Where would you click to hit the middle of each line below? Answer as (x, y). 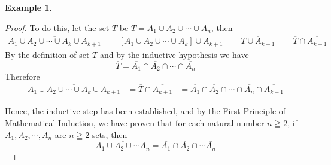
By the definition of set (47, 54)
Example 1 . (28, 7)
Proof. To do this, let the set (57, 27)
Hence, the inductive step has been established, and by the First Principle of (145, 111)
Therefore (22, 76)
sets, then (110, 134)
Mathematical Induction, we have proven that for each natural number (135, 123)
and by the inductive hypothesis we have (174, 54)
